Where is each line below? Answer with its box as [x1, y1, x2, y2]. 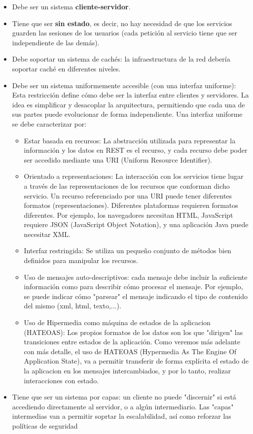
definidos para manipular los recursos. [24, 255, 139, 266]
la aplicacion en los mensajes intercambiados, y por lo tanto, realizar [24, 366, 231, 375]
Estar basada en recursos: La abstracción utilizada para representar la [24, 135, 236, 145]
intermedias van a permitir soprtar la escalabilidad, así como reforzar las [12, 411, 231, 421]
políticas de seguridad [12, 420, 78, 431]
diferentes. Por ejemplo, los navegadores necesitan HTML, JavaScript [24, 209, 233, 220]
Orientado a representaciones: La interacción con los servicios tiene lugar [24, 171, 244, 181]
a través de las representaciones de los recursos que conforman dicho [24, 180, 230, 191]
